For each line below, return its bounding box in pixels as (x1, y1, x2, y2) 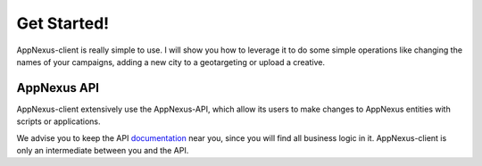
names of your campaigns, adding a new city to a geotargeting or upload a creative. (16, 56, 326, 67)
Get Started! (16, 13, 110, 33)
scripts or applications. (16, 116, 101, 127)
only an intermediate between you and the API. (16, 145, 189, 156)
